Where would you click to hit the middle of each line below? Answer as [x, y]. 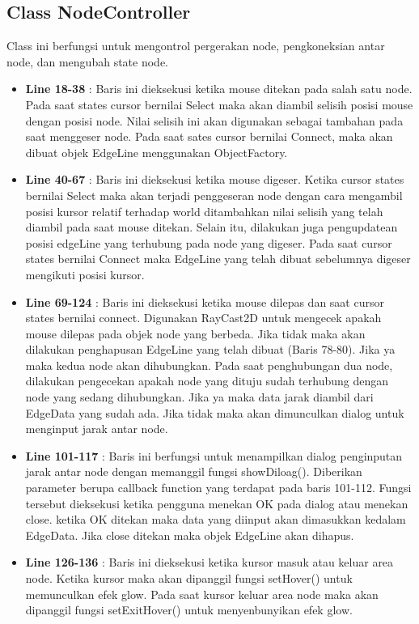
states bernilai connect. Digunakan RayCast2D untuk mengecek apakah [203, 318]
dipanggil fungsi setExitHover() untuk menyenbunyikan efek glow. [189, 610]
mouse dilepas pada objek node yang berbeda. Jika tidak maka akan [195, 333]
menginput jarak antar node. [97, 429]
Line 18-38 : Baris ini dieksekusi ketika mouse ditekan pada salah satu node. [219, 89]
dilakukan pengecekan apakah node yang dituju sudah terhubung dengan [207, 381]
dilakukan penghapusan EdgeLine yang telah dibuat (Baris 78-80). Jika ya [210, 349]
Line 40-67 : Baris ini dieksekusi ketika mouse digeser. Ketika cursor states [215, 179]
